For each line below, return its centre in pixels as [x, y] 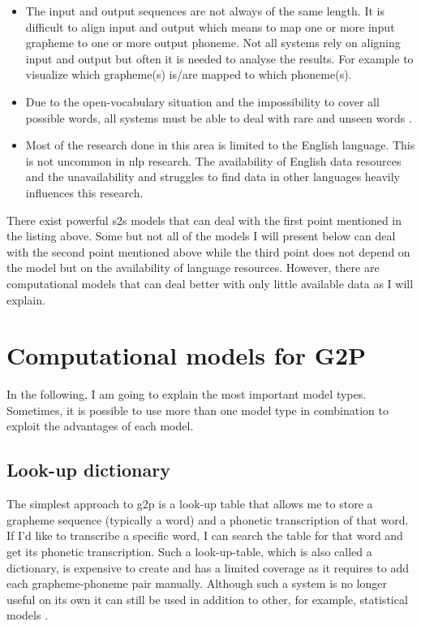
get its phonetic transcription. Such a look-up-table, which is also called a [189, 551]
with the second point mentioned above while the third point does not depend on [208, 251]
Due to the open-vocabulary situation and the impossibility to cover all [202, 101]
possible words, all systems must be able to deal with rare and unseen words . [219, 117]
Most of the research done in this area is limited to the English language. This [220, 145]
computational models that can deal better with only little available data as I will [210, 283]
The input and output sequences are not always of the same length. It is [205, 11]
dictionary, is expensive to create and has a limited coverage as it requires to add [208, 567]
